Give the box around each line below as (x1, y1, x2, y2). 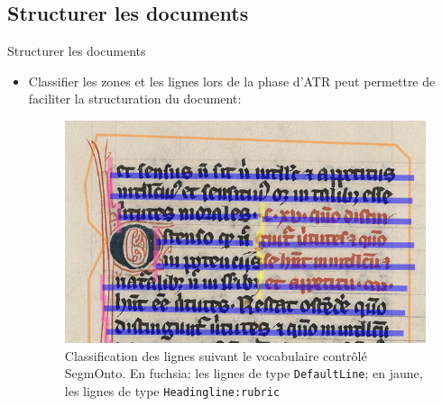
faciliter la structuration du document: (28, 89, 242, 108)
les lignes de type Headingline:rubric (64, 381, 281, 400)
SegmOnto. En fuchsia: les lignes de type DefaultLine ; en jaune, (64, 364, 423, 383)
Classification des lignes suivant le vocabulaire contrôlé (64, 346, 367, 365)
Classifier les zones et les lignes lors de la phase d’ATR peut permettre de (28, 71, 436, 90)
